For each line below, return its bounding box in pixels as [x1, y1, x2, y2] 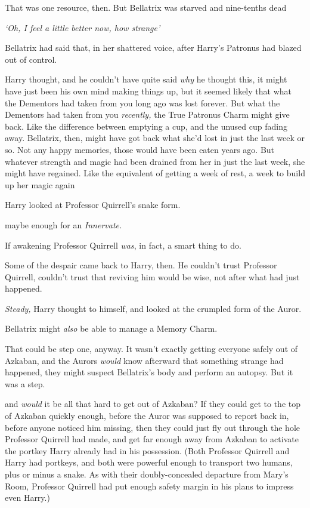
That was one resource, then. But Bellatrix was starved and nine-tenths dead [5, 1, 287, 13]
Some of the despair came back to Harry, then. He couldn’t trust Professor [5, 259, 277, 271]
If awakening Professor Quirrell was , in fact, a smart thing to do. [5, 238, 241, 251]
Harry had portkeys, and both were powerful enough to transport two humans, [5, 456, 293, 469]
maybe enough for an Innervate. [5, 218, 122, 231]
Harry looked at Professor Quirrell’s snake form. [5, 198, 181, 211]
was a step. [5, 377, 45, 390]
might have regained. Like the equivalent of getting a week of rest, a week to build [5, 167, 305, 179]
